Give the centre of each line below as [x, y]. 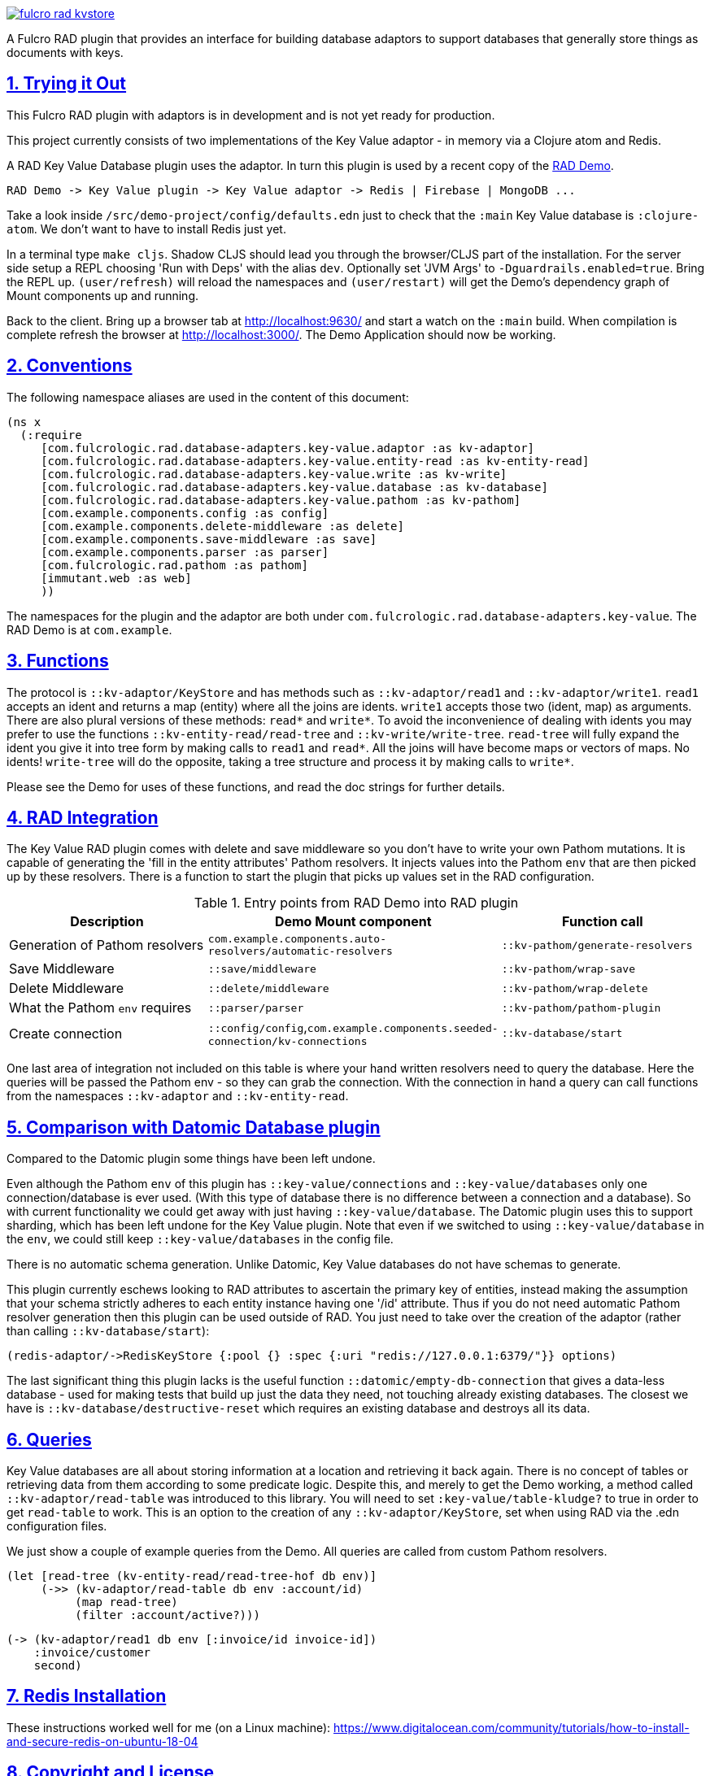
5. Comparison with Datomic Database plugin [194, 1127]
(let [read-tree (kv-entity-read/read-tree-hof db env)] [192, 1576]
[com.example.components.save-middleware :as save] [209, 539]
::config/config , [257, 1027]
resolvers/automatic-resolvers [300, 951]
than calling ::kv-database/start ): [108, 1331]
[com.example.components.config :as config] [185, 513]
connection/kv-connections [287, 1042]
